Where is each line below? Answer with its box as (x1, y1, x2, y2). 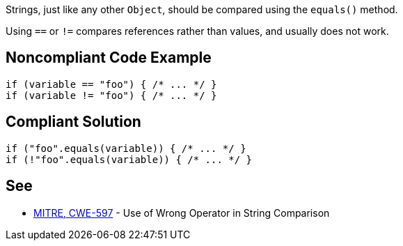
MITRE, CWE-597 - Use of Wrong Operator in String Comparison (33, 206, 330, 219)
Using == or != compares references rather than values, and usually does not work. (6, 25, 389, 37)
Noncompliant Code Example (6, 49, 212, 67)
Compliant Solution (6, 113, 141, 131)
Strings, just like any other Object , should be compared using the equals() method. (6, 3, 398, 15)
